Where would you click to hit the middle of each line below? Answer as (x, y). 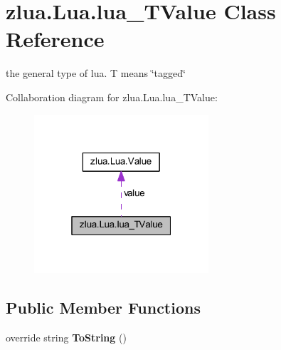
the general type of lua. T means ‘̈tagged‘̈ (96, 73)
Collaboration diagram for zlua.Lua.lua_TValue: (112, 97)
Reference (55, 39)
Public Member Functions (103, 307)
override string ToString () (66, 337)
